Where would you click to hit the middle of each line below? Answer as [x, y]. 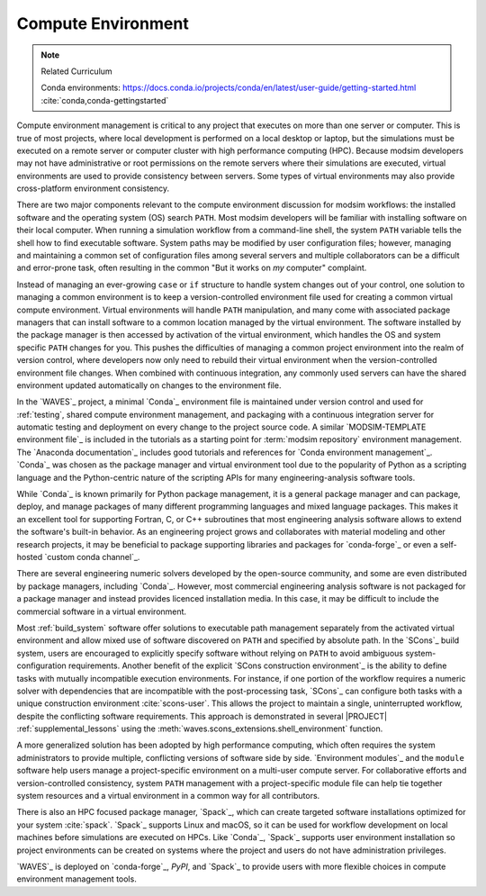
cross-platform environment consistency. [93, 188]
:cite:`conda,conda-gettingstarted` [105, 100]
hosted [30, 557]
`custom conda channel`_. [92, 557]
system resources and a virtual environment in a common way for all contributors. [168, 796]
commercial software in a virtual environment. [102, 611]
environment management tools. [76, 879]
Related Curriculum [76, 71]
